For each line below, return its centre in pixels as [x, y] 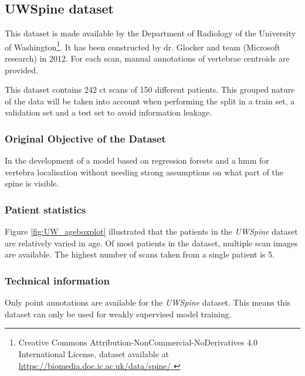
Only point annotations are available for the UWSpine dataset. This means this [148, 302]
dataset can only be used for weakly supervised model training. [118, 314]
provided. [21, 70]
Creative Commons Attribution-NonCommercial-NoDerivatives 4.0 [138, 342]
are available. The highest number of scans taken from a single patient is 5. [140, 254]
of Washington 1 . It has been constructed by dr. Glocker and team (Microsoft [143, 46]
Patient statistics [45, 209]
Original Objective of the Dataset [85, 138]
